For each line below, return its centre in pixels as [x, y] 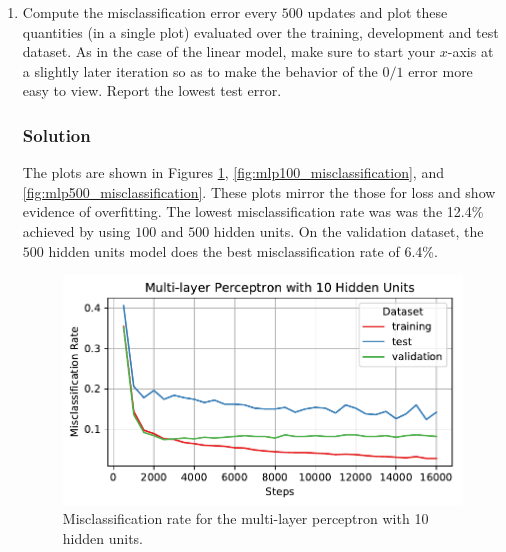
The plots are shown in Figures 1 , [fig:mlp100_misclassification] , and [233, 172]
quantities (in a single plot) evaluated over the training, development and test [260, 31]
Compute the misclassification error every [150, 12]
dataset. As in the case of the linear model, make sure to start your [229, 51]
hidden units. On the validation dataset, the [348, 230]
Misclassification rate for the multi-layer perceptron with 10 [245, 518]
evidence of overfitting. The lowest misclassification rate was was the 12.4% [253, 211]
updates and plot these [377, 12]
